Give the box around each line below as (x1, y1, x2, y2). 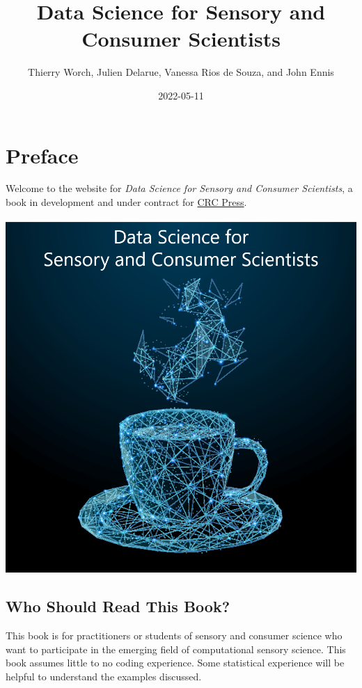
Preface (6, 141, 79, 169)
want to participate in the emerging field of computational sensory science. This (6, 641, 346, 656)
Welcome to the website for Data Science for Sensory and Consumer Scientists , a (6, 181, 353, 195)
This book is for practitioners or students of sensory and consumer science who (6, 628, 343, 643)
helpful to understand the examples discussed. (6, 669, 202, 683)
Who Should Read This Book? (6, 595, 230, 617)
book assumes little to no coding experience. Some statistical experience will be (6, 655, 345, 670)
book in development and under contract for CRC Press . (6, 195, 247, 209)
